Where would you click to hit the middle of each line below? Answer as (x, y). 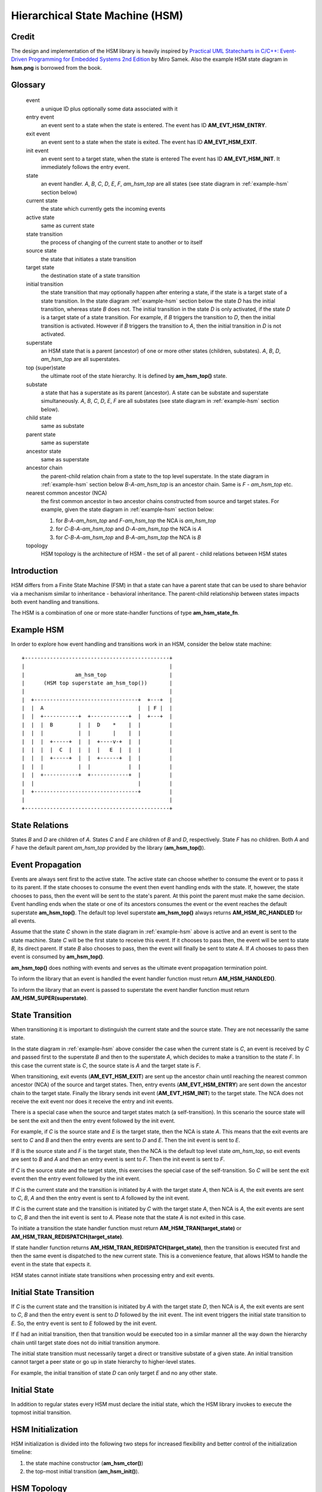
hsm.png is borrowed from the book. (57, 67)
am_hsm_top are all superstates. (80, 359)
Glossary (28, 84)
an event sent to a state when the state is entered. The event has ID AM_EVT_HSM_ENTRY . (154, 125)
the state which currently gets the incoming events (103, 209)
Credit (23, 37)
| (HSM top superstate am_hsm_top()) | (97, 683)
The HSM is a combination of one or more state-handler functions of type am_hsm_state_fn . (125, 613)
